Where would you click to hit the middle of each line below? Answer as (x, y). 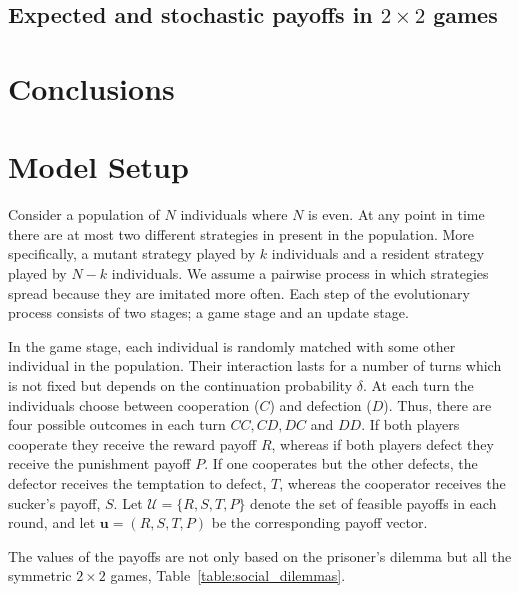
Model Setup (98, 166)
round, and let (52, 522)
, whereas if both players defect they (382, 443)
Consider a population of (84, 214)
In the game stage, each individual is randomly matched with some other (232, 345)
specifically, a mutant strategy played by (132, 253)
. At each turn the (418, 385)
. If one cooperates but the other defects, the (341, 463)
